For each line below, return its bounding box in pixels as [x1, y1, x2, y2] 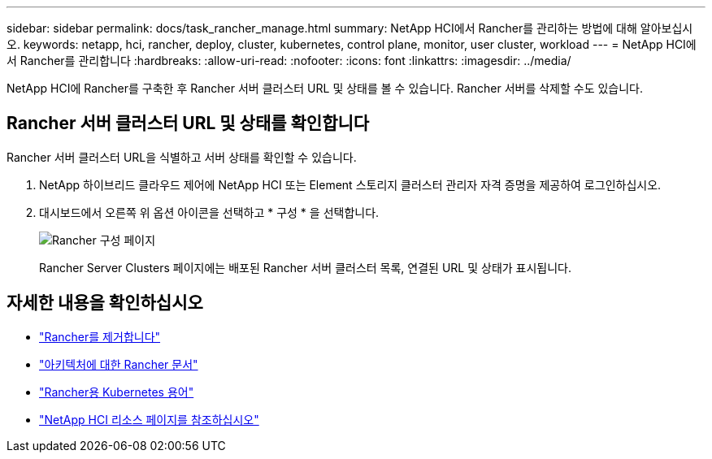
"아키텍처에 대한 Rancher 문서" [39, 357, 198, 371]
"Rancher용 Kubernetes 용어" [39, 384, 194, 399]
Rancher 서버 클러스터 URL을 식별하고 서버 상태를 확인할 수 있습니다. [7, 149, 357, 164]
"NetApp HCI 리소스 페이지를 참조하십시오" [39, 412, 259, 427]
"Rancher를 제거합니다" [39, 329, 161, 344]
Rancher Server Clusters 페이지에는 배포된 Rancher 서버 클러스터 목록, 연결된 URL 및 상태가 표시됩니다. [39, 260, 572, 275]
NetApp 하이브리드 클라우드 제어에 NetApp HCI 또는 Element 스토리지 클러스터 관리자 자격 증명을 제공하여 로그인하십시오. [39, 177, 662, 192]
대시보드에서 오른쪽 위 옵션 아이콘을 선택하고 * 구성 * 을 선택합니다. [39, 205, 380, 219]
